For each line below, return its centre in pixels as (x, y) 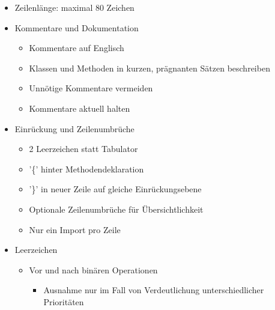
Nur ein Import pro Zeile (75, 229)
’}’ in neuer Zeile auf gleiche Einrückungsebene (115, 189)
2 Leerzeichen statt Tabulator (83, 149)
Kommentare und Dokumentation (77, 27)
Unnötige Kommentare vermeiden (91, 88)
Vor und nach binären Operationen (93, 269)
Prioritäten (64, 301)
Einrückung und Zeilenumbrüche (74, 128)
